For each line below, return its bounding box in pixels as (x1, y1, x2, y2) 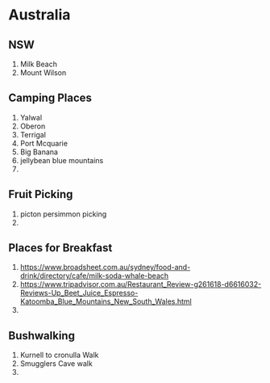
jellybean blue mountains (19, 155, 104, 165)
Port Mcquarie (19, 138, 69, 148)
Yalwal (19, 112, 43, 122)
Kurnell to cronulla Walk (19, 350, 99, 360)
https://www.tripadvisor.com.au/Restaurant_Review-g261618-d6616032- (19, 280, 262, 289)
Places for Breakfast (8, 241, 113, 255)
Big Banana (19, 147, 59, 157)
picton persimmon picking (19, 208, 107, 219)
